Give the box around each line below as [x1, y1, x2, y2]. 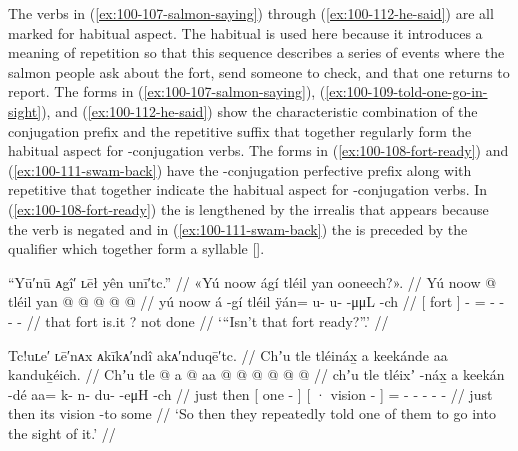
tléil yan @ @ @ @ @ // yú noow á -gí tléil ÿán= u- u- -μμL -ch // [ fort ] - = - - [8, 291, 505, 312]
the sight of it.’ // [8, 422, 116, 443]
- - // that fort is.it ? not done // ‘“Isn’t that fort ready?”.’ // [8, 310, 389, 331]
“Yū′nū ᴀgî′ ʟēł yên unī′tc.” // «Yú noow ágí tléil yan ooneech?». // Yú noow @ [8, 271, 497, 292]
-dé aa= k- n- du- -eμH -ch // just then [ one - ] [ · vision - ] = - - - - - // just [8, 383, 493, 404]
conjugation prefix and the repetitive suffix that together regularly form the [8, 120, 472, 141]
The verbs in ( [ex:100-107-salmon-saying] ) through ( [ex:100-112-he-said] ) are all [8, 3, 494, 23]
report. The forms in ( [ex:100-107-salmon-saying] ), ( [8, 81, 326, 102]
